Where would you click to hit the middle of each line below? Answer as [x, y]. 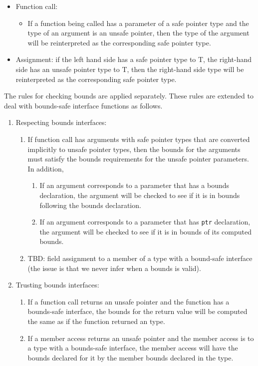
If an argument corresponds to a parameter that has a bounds [134, 185]
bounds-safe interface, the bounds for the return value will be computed [137, 311]
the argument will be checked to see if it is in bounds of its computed [145, 231]
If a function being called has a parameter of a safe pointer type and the [138, 23]
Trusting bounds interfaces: [57, 285]
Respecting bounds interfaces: [61, 122]
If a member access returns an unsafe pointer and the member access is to [141, 338]
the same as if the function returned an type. [96, 321]
